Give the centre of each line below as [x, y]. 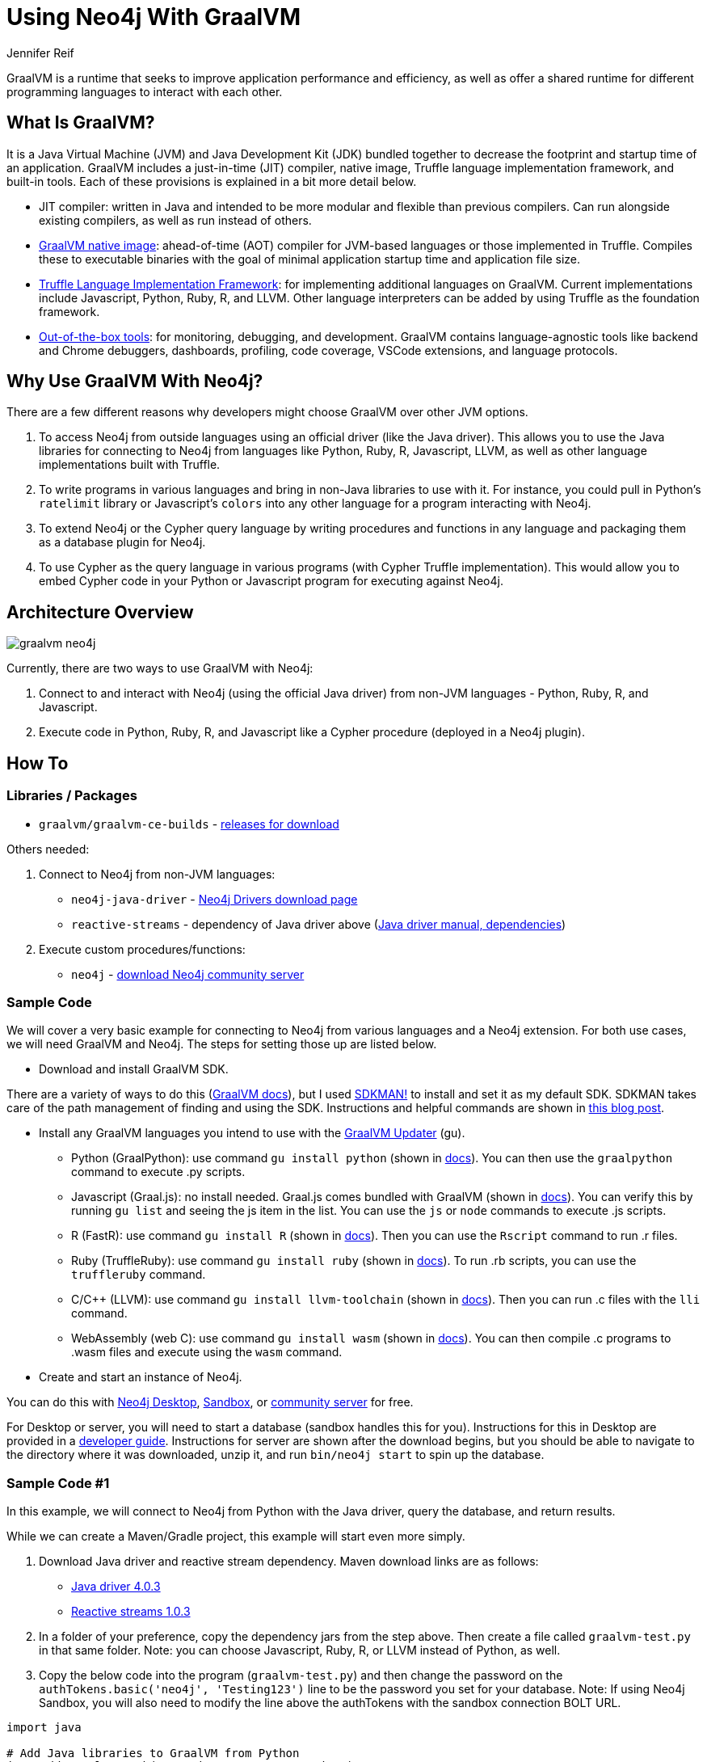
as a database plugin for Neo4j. [122, 542]
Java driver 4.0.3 [116, 1586]
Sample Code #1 [58, 1483]
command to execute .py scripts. [158, 1172]
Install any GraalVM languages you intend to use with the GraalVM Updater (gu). [252, 1133]
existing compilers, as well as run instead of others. [175, 220]
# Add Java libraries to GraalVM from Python [153, 1753]
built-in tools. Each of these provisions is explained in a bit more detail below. [212, 181]
